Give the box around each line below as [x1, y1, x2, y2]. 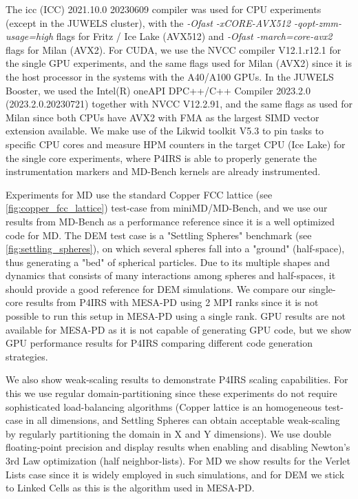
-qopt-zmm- [294, 15, 342, 30]
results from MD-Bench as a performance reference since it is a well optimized [6, 214, 335, 228]
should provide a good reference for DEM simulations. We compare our [6, 281, 306, 296]
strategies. [6, 349, 48, 363]
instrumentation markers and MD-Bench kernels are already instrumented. [6, 164, 321, 179]
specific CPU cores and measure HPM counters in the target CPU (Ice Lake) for [6, 136, 346, 151]
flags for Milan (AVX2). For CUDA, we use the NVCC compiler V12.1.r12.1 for [6, 42, 341, 57]
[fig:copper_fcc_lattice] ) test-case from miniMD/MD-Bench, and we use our [6, 201, 328, 215]
